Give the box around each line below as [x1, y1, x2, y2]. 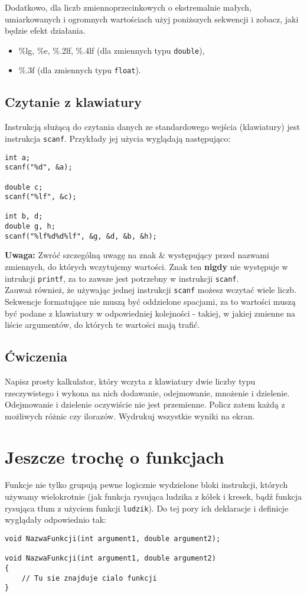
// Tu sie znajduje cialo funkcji [21, 574, 157, 582]
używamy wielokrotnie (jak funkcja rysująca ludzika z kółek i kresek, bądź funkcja [5, 490, 302, 503]
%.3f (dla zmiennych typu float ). [18, 64, 141, 76]
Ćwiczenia [5, 347, 67, 366]
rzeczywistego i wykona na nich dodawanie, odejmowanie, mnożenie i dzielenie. [5, 386, 290, 399]
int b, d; [5, 212, 43, 221]
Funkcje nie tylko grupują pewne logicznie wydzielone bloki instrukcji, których [5, 478, 288, 491]
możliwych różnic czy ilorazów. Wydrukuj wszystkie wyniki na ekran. [5, 409, 255, 422]
